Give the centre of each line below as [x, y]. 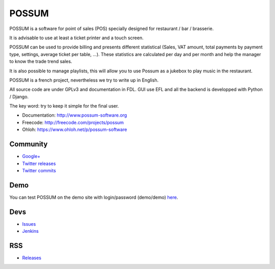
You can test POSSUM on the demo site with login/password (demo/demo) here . [94, 197]
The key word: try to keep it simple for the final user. [64, 106]
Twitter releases [39, 164]
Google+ [31, 156]
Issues [29, 224]
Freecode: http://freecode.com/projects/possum [73, 122]
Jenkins [31, 231]
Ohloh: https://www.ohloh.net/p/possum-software [75, 129]
